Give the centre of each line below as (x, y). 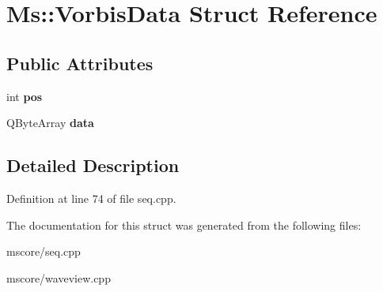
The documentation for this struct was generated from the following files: (184, 225)
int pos (25, 96)
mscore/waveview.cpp (59, 277)
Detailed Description (93, 165)
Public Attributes (80, 63)
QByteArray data (50, 123)
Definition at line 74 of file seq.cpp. (91, 198)
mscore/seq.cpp (44, 251)
